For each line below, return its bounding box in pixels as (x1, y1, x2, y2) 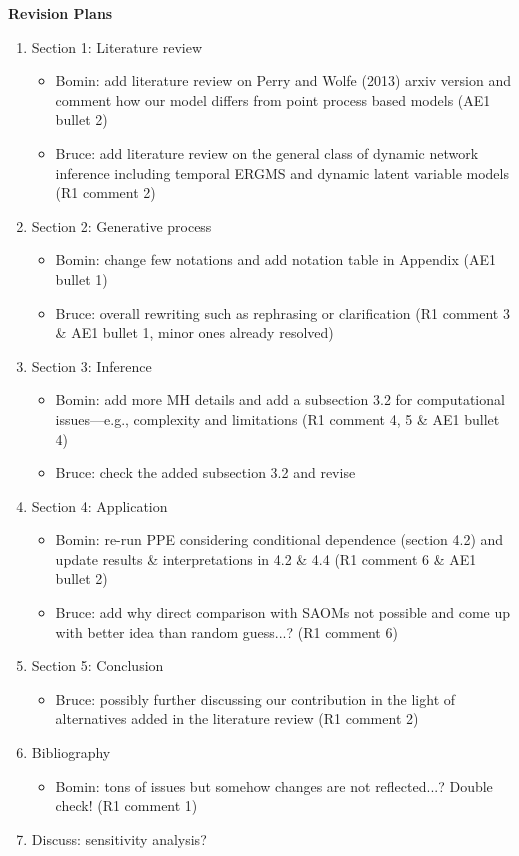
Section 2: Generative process (31, 215, 212, 236)
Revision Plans (8, 3, 113, 23)
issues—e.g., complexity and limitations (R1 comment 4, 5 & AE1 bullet (55, 408, 500, 429)
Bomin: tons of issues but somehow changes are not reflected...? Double (55, 775, 493, 796)
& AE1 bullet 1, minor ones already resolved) (55, 322, 334, 343)
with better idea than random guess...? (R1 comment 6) (55, 621, 398, 642)
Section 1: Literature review (31, 36, 203, 57)
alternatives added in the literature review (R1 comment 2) (55, 708, 419, 729)
